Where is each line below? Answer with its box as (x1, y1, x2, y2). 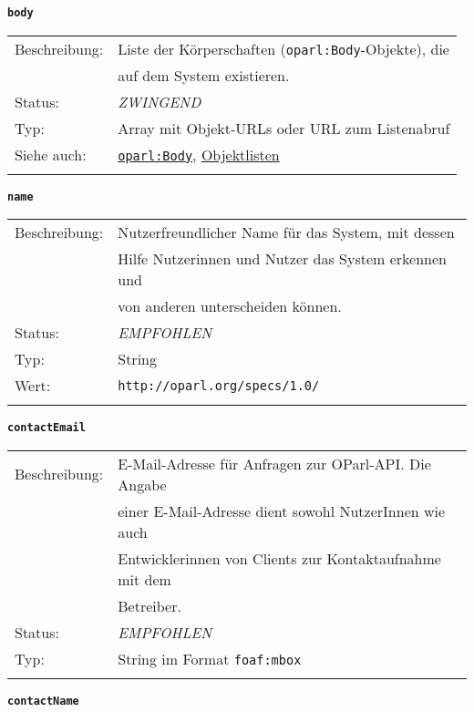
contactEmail (7, 421, 86, 435)
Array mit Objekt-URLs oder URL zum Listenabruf (118, 117, 450, 139)
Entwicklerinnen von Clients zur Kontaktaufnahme (118, 547, 441, 569)
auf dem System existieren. (118, 64, 290, 86)
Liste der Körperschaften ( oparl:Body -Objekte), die (118, 37, 449, 59)
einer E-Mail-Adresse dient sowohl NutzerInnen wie (118, 500, 446, 521)
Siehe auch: (15, 143, 87, 165)
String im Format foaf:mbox (118, 647, 302, 669)
